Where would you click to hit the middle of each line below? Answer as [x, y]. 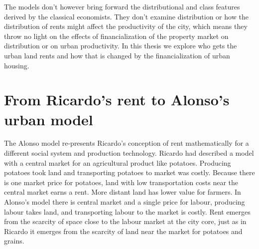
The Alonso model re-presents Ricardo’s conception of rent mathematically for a [127, 143]
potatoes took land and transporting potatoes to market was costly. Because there [129, 172]
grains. [14, 241]
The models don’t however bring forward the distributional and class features [122, 6]
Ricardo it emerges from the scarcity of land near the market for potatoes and [123, 231]
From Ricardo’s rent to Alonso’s [117, 100]
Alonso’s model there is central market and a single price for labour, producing [125, 202]
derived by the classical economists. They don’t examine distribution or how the [126, 16]
